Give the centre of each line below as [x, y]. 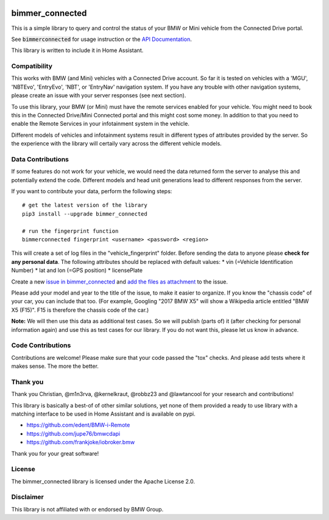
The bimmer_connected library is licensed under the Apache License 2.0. [103, 481]
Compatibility [32, 66]
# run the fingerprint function [70, 231]
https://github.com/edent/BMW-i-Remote [78, 425]
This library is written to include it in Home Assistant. [77, 50]
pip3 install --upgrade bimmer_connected [85, 214]
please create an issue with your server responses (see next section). [99, 95]
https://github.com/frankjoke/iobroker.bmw [81, 442]
